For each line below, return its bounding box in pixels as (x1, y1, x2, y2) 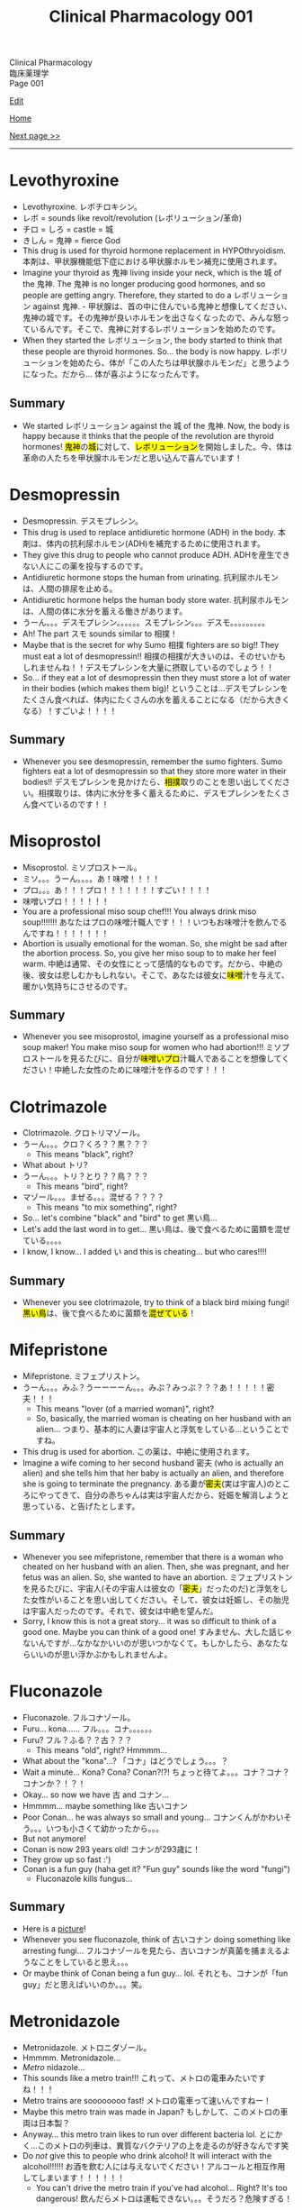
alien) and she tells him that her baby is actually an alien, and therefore (22, 1467, 285, 1479)
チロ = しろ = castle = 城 (22, 224, 114, 235)
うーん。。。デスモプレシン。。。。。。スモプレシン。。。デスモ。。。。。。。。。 (22, 616, 271, 627)
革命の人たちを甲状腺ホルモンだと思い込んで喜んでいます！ (22, 452, 243, 463)
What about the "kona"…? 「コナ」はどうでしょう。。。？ (22, 1755, 229, 1766)
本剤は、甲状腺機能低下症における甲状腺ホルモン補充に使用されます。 (22, 256, 282, 267)
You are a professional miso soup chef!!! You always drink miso (22, 906, 257, 917)
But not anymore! (22, 1832, 87, 1844)
